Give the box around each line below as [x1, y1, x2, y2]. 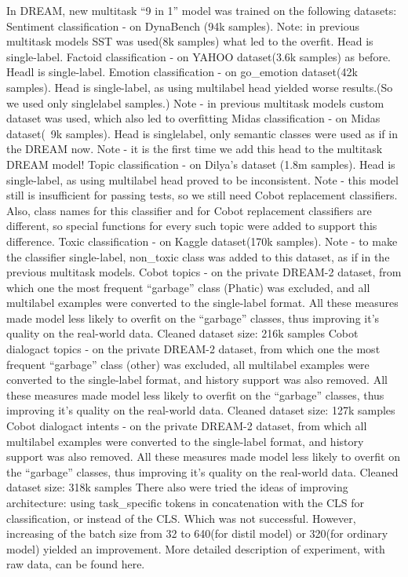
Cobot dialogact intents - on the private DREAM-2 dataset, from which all [6, 418, 367, 434]
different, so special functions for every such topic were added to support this [6, 217, 377, 234]
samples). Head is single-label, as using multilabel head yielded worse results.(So [6, 79, 393, 95]
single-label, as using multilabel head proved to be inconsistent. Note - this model [6, 171, 399, 188]
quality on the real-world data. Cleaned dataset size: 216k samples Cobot [6, 325, 359, 341]
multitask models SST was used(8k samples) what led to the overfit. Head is [6, 33, 373, 49]
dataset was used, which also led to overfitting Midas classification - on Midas [6, 110, 381, 126]
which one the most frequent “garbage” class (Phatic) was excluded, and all [6, 279, 370, 295]
